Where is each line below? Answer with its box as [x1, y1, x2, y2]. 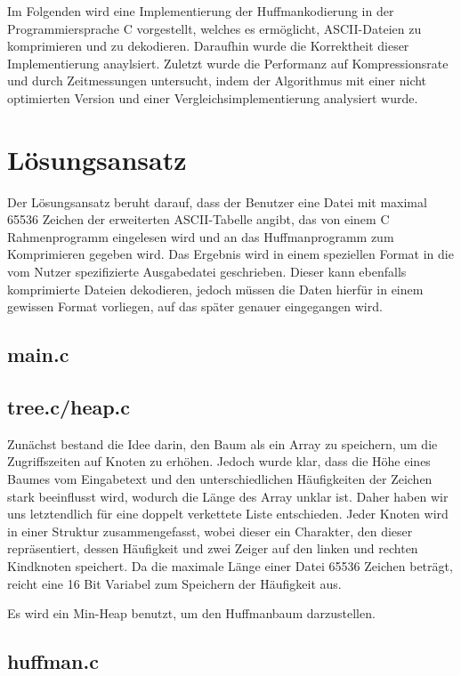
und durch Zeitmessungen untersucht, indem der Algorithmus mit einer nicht [7, 71, 427, 90]
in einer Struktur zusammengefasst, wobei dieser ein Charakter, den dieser [7, 521, 413, 540]
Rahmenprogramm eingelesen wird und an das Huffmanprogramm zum [7, 227, 394, 245]
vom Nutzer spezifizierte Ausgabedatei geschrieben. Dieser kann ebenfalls [7, 262, 407, 281]
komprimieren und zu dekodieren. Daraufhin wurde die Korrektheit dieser [7, 36, 409, 55]
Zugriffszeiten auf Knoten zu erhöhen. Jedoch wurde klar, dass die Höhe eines [7, 452, 431, 471]
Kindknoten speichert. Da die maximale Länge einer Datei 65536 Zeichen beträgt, [7, 556, 453, 575]
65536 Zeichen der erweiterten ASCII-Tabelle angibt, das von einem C [7, 210, 390, 229]
